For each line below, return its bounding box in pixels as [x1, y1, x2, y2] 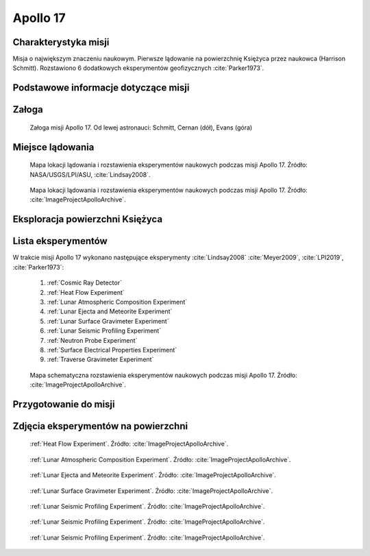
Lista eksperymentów [12, 235, 108, 247]
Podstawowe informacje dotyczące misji [12, 82, 190, 94]
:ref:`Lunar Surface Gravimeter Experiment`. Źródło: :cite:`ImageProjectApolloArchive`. [29, 487, 273, 495]
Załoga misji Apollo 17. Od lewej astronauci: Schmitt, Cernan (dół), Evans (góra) [29, 123, 253, 132]
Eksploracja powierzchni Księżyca [12, 213, 163, 226]
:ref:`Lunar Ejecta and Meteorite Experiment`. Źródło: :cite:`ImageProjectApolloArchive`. [29, 471, 277, 479]
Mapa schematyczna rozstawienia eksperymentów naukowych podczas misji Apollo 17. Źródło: [29, 371, 297, 379]
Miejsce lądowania [12, 141, 95, 153]
